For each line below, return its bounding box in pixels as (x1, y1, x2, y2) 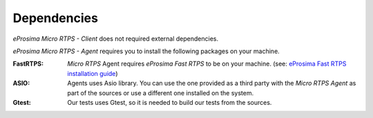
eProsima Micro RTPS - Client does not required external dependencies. (12, 35, 219, 43)
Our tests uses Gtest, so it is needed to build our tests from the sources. (67, 98, 272, 106)
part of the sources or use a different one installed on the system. (67, 88, 254, 97)
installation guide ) (67, 69, 118, 77)
